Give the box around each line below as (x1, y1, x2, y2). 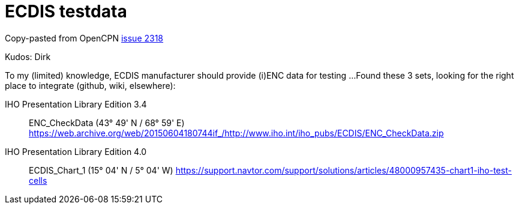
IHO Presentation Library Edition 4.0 (5, 146, 147, 157)
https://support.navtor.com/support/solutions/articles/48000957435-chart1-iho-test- (175, 165, 512, 175)
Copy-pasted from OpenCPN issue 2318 (5, 32, 164, 43)
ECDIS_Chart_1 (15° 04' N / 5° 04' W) (29, 165, 173, 175)
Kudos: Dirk (5, 51, 51, 62)
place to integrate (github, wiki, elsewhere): (5, 80, 176, 91)
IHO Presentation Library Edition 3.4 (5, 98, 147, 109)
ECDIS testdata (5, 1, 127, 22)
